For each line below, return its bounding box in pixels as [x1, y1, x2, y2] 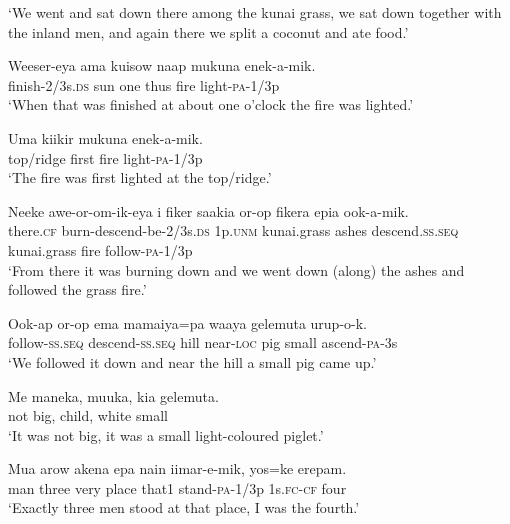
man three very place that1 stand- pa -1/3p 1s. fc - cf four [8, 477, 347, 498]
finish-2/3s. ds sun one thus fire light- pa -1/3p [8, 74, 280, 95]
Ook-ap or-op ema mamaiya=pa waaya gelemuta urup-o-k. [8, 312, 368, 333]
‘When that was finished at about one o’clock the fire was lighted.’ [8, 94, 414, 115]
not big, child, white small [8, 405, 168, 426]
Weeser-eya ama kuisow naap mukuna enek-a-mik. [8, 55, 316, 76]
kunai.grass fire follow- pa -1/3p [8, 239, 193, 260]
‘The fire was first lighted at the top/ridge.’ [8, 167, 272, 188]
